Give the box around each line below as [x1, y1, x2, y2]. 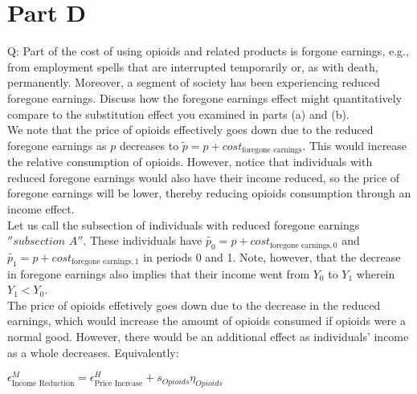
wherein [356, 265, 395, 282]
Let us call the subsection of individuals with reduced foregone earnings [7, 216, 360, 233]
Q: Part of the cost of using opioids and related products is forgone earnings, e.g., [7, 43, 409, 59]
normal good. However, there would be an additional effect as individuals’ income [7, 328, 409, 345]
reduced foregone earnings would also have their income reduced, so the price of [7, 169, 400, 185]
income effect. [7, 200, 75, 217]
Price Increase [94, 379, 143, 388]
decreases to [119, 136, 179, 153]
